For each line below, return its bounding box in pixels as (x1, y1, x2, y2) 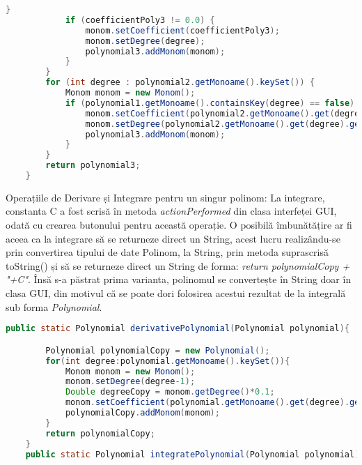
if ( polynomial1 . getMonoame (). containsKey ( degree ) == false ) (65, 98, 355, 108)
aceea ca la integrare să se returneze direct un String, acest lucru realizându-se (6, 231, 340, 245)
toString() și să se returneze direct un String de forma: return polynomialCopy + (6, 258, 350, 273)
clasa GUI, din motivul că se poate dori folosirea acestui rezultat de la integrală (6, 286, 346, 300)
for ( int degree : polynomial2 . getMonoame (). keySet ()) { (45, 77, 315, 88)
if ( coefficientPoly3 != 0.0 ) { (65, 15, 215, 25)
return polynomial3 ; (45, 160, 141, 171)
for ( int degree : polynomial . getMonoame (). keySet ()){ (45, 356, 290, 366)
